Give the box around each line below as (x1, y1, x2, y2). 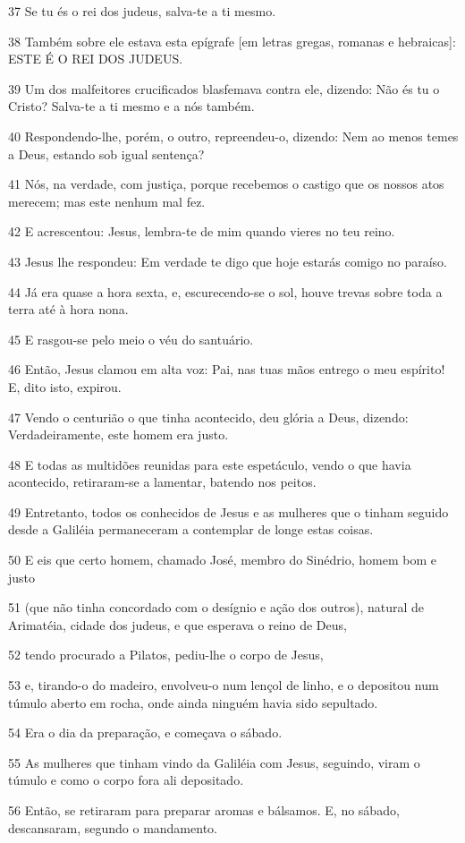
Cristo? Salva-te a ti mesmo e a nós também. (8, 97, 255, 115)
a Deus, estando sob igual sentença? (8, 144, 205, 163)
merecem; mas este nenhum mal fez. (8, 192, 206, 210)
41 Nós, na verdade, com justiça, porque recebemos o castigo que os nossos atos (8, 175, 444, 193)
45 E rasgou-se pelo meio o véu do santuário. (8, 329, 254, 348)
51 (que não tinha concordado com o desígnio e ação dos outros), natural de (8, 598, 425, 617)
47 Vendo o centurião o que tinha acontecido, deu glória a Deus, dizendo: (8, 407, 409, 426)
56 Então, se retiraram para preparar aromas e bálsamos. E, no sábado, (8, 801, 400, 819)
